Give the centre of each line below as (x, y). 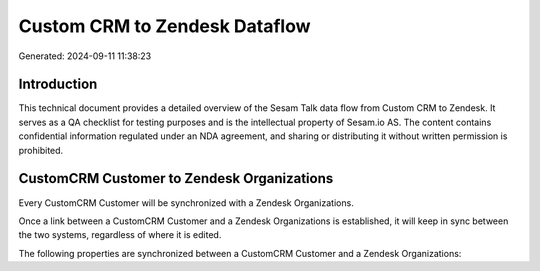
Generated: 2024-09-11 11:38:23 (85, 56)
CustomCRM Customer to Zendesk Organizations (176, 178)
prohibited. (41, 150)
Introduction (58, 84)
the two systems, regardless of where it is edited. (120, 235)
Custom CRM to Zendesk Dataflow (164, 26)
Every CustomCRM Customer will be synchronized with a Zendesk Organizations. (186, 202)
